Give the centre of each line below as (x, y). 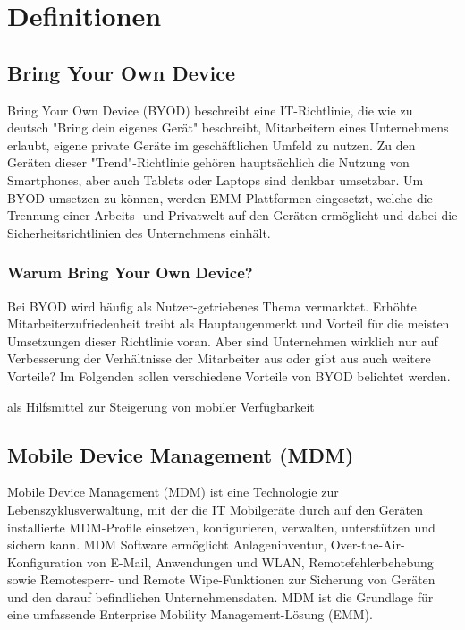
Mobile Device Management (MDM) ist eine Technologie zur (173, 492)
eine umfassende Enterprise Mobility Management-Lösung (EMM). (190, 614)
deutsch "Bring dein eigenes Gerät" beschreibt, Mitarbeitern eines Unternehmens (228, 128)
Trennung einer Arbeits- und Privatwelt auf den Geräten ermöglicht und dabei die (232, 215)
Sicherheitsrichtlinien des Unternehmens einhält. (139, 232)
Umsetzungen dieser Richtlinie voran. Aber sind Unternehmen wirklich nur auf (223, 341)
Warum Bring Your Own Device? (130, 272)
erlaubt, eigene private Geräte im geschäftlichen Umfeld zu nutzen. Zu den (211, 145)
